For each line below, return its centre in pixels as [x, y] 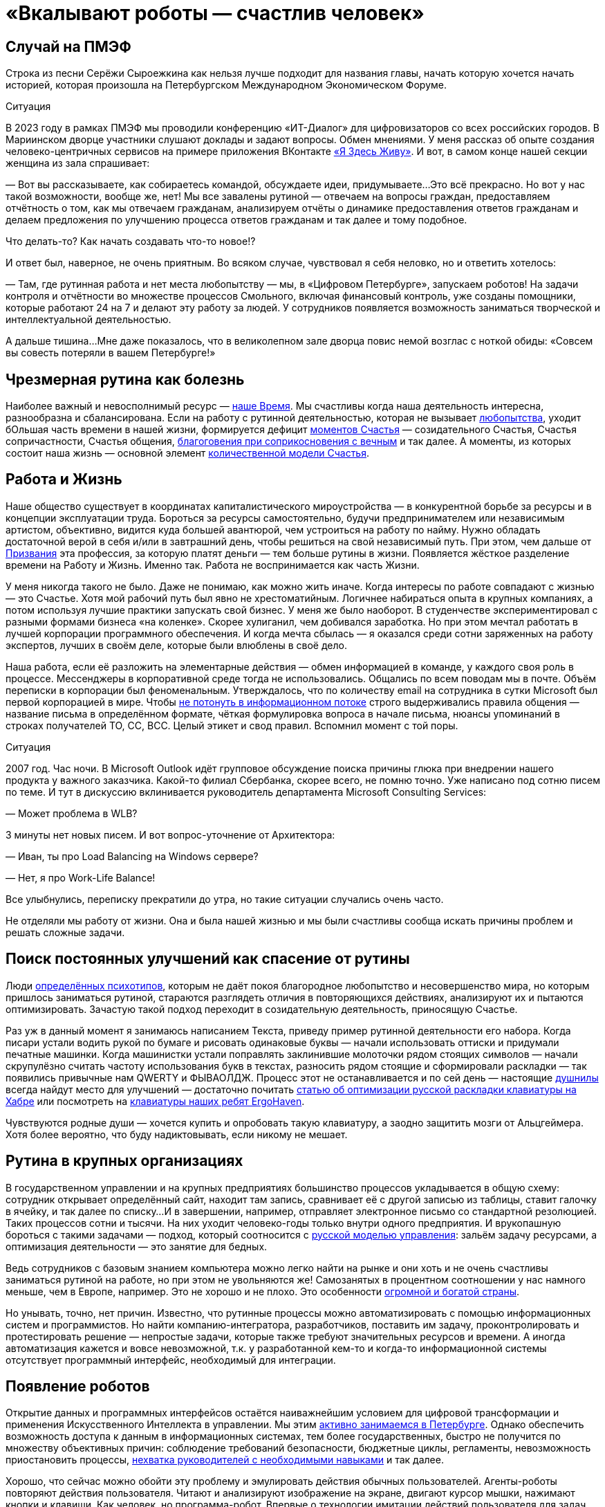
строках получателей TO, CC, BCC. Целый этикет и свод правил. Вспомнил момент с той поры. [232, 725]
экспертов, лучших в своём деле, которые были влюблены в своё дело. [176, 645]
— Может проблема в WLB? [72, 813]
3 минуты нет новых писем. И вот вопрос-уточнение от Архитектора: [170, 834]
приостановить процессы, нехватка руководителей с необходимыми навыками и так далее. [225, 1460]
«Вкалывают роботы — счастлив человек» [215, 13]
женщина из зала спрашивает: [78, 163]
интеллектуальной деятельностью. [89, 320]
